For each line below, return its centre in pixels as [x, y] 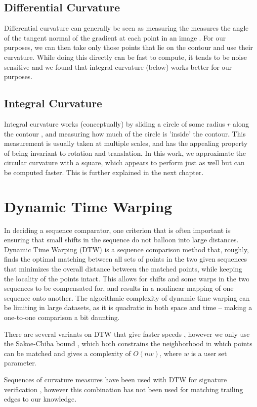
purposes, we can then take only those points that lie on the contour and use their [128, 47]
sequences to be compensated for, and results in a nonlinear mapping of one [119, 288]
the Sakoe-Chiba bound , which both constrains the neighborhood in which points [128, 343]
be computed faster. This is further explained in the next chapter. [104, 172]
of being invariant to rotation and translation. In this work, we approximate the [125, 153]
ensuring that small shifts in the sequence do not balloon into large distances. [121, 240]
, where [171, 353]
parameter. [21, 363]
